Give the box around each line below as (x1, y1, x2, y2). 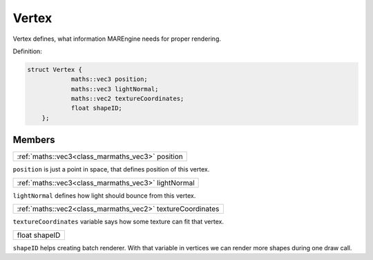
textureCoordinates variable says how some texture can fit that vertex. (12, 218, 224, 226)
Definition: (12, 47, 43, 55)
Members (12, 134, 55, 146)
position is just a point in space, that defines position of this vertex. (12, 165, 210, 174)
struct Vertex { (27, 66, 83, 73)
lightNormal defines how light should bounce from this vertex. (12, 191, 196, 200)
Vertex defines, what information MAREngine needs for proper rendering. (12, 35, 221, 43)
